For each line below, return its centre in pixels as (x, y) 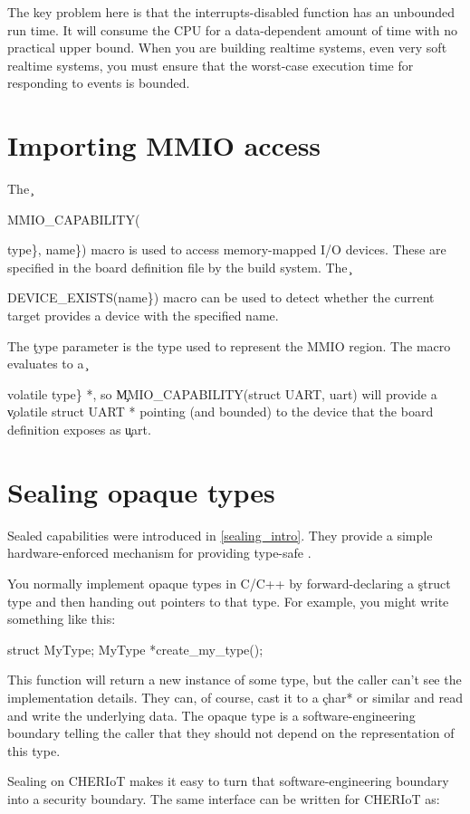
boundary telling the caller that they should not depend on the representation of (231, 733)
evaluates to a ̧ (47, 364)
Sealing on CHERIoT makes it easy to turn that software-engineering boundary (228, 781)
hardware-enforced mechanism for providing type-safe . (159, 553)
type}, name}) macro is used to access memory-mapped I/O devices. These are (227, 249)
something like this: (62, 619)
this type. (34, 750)
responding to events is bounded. (99, 83)
